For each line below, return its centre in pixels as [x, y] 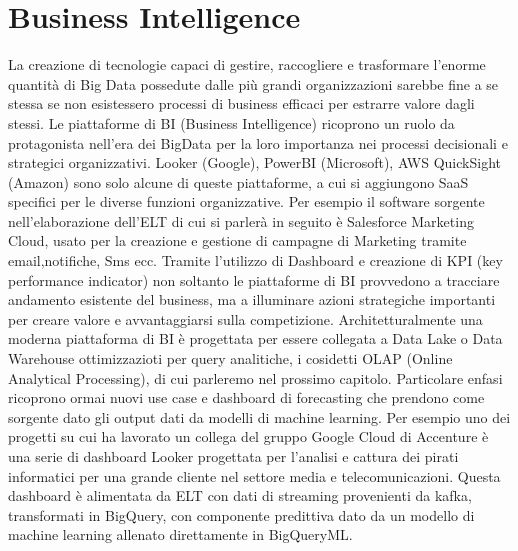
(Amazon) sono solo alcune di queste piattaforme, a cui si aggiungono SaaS [238, 181]
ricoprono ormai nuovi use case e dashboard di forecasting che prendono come [246, 397]
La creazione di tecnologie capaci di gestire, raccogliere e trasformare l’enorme [247, 64]
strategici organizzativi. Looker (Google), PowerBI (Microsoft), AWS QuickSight [254, 162]
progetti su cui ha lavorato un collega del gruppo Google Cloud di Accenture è [248, 436]
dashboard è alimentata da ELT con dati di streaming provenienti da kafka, [240, 495]
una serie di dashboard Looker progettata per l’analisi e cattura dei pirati [233, 456]
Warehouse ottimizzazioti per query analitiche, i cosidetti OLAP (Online [230, 358]
